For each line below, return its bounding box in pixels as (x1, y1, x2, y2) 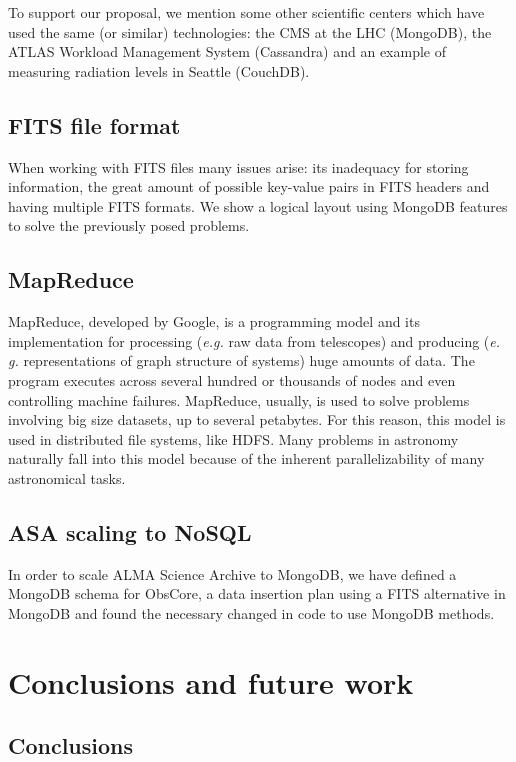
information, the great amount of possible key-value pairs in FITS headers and (8, 176, 490, 197)
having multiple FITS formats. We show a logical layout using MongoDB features (8, 195, 508, 216)
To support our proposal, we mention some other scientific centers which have (8, 2, 485, 22)
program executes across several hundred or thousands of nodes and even (8, 369, 456, 390)
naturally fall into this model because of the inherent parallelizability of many (8, 448, 485, 469)
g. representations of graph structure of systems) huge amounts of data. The (8, 350, 475, 371)
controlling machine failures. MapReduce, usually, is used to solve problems (8, 389, 470, 410)
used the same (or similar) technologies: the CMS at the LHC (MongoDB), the (8, 21, 492, 42)
